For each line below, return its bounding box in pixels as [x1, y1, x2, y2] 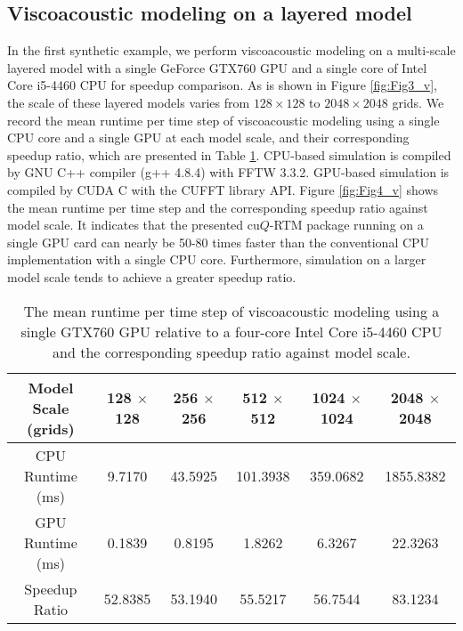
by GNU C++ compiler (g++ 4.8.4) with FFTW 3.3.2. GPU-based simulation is [7, 163, 450, 182]
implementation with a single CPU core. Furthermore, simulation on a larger [7, 250, 426, 269]
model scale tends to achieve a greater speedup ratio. [7, 267, 296, 286]
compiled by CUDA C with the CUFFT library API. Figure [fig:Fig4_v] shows [7, 180, 439, 198]
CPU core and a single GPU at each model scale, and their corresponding [7, 128, 410, 147]
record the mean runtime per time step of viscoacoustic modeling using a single [7, 110, 440, 129]
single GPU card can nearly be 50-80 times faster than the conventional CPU [7, 232, 430, 251]
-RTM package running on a [269, 215, 424, 234]
